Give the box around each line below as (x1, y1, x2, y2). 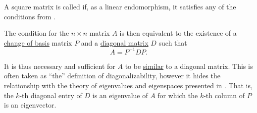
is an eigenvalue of (92, 90, 148, 100)
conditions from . (4, 11, 55, 21)
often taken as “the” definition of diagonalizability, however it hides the (4, 70, 220, 81)
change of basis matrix (4, 37, 72, 48)
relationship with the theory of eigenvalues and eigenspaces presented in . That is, (4, 80, 253, 91)
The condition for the (4, 28, 69, 38)
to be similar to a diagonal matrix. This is (125, 60, 253, 71)
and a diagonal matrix (81, 37, 149, 48)
